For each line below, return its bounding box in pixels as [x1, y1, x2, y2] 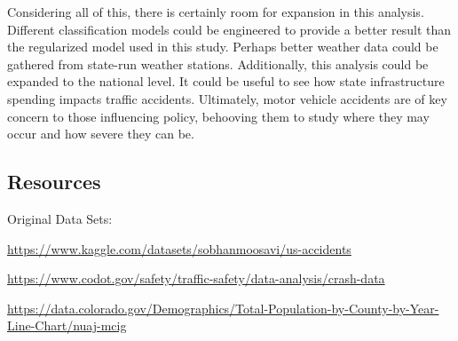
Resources [7, 168, 101, 195]
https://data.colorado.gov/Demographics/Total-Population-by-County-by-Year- [7, 298, 439, 317]
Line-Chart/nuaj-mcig [7, 316, 127, 335]
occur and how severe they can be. [7, 124, 194, 143]
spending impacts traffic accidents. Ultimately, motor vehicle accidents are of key [7, 89, 447, 107]
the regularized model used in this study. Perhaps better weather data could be [7, 37, 438, 56]
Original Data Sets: [7, 209, 113, 227]
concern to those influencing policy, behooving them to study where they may [7, 107, 430, 125]
